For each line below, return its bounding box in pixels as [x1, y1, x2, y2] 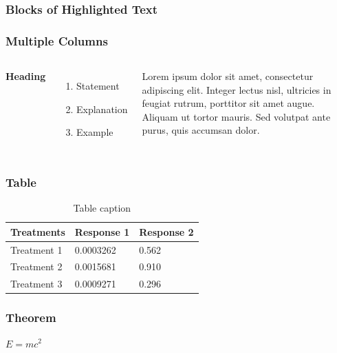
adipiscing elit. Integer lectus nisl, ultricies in [142, 82, 331, 97]
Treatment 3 [10, 276, 63, 291]
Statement [76, 79, 120, 93]
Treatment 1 [10, 242, 63, 256]
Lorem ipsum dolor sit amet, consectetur [142, 69, 314, 83]
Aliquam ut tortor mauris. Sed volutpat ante [142, 109, 331, 123]
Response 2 [139, 224, 194, 239]
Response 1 [74, 224, 130, 239]
